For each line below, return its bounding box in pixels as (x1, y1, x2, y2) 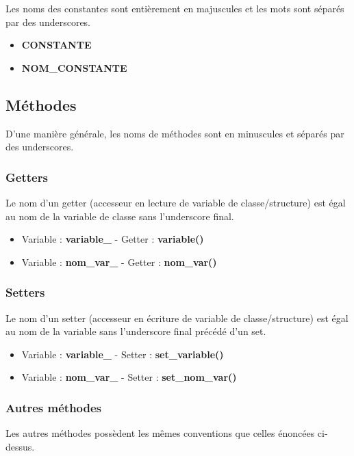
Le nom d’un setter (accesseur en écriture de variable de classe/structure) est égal (5, 310, 349, 325)
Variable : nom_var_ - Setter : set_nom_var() (21, 370, 237, 384)
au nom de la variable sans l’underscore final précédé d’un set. (5, 324, 266, 338)
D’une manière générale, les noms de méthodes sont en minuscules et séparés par (5, 126, 344, 140)
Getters (5, 168, 48, 185)
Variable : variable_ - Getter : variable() (21, 232, 204, 246)
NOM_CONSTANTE (21, 60, 127, 75)
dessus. (5, 439, 35, 453)
